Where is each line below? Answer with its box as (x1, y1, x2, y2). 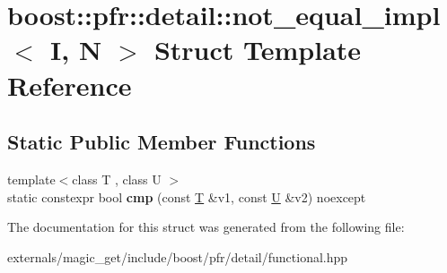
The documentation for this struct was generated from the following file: (7, 218, 405, 236)
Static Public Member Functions (7, 128, 316, 156)
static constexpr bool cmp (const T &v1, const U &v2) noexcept (7, 187, 366, 206)
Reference (7, 66, 132, 103)
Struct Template (153, 31, 362, 68)
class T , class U (72, 169, 162, 188)
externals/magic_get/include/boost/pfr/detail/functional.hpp (7, 247, 348, 266)
